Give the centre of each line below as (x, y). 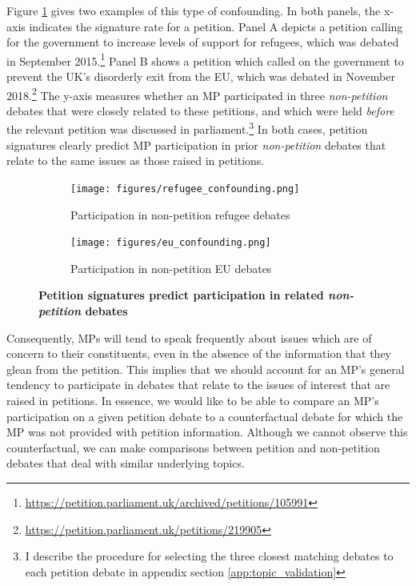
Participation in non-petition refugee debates (180, 214)
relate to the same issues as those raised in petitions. (136, 161)
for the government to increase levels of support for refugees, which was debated (203, 42)
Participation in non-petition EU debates (171, 268)
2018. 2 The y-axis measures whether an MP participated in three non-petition (197, 94)
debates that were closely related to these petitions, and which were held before (200, 110)
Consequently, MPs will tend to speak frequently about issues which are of (189, 337)
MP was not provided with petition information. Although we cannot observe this (207, 432)
